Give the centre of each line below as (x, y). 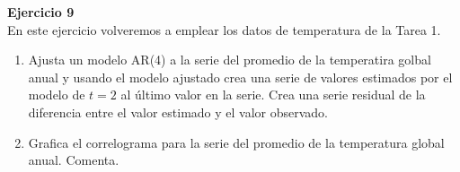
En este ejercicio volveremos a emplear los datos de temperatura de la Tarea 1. (224, 29)
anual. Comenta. (74, 160)
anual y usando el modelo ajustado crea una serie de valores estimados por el (240, 77)
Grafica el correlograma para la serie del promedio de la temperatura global (236, 142)
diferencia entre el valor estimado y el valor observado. (178, 112)
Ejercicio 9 (41, 12)
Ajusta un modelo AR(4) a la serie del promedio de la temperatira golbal (230, 60)
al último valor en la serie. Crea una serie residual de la (273, 95)
